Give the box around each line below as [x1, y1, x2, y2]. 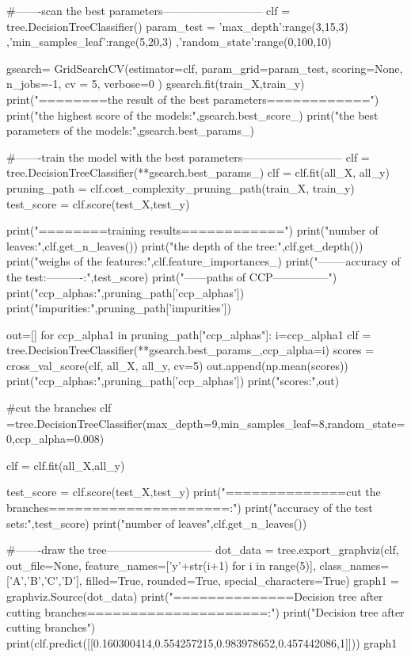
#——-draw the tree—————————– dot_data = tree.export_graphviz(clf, [6, 541, 399, 558]
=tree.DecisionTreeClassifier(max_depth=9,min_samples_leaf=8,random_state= [6, 414, 405, 431]
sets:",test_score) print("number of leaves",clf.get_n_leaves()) [6, 514, 307, 531]
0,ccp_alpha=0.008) [6, 430, 105, 447]
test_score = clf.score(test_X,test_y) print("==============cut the [6, 483, 381, 500]
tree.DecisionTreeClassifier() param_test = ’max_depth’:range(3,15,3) [6, 17, 348, 34]
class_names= [319, 556, 390, 573]
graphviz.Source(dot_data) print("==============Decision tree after [6, 588, 383, 604]
